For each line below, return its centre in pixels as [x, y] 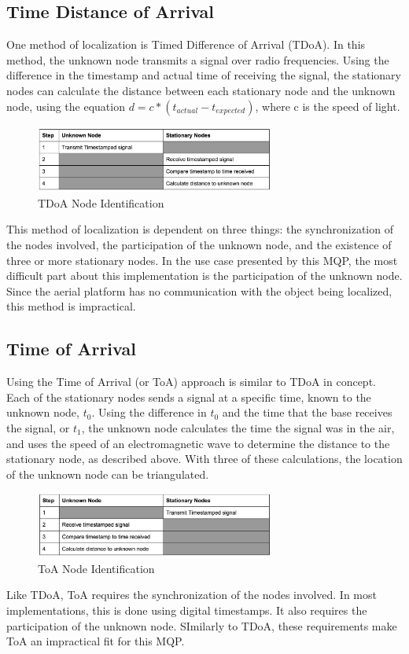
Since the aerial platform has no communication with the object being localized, [199, 290]
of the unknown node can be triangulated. [108, 474]
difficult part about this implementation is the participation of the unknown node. [204, 276]
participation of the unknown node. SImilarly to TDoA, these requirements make [202, 625]
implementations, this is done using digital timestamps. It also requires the [187, 610]
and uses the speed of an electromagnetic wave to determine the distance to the [198, 443]
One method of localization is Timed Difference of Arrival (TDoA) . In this [186, 44]
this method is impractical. [71, 306]
